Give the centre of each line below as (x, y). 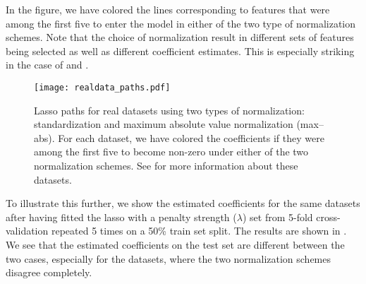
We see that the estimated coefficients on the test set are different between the (175, 244)
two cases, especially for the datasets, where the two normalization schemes (169, 258)
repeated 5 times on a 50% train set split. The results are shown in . (199, 231)
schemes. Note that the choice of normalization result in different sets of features (180, 37)
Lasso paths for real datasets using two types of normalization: (169, 110)
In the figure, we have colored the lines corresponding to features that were (168, 9)
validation (27, 231)
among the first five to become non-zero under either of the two (171, 152)
